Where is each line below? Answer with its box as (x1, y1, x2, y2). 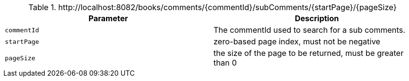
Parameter (89, 13, 128, 23)
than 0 (213, 58, 237, 67)
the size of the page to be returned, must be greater (213, 48, 404, 58)
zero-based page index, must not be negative (213, 37, 380, 46)
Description (295, 13, 339, 23)
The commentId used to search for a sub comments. (213, 25, 406, 35)
